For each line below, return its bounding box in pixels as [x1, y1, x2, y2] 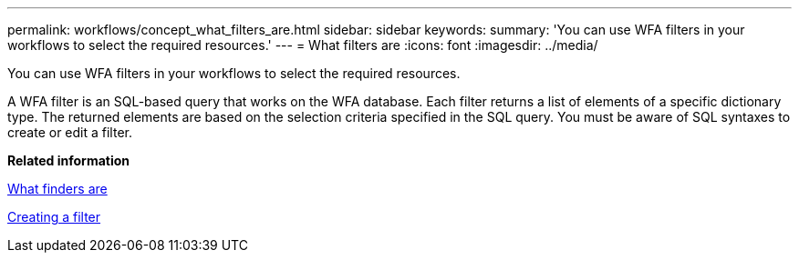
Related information [7, 153, 130, 168]
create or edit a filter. [7, 125, 132, 140]
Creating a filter [7, 209, 101, 225]
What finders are [7, 181, 108, 196]
